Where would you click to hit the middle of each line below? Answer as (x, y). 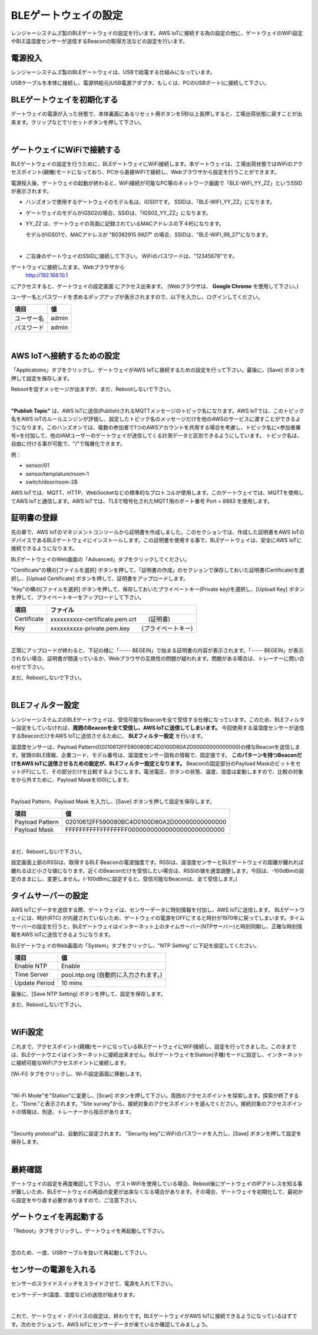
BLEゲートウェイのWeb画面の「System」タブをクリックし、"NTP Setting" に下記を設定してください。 (135, 945)
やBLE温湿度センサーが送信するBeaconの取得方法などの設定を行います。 (100, 41)
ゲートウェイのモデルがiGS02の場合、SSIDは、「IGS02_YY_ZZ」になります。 (118, 213)
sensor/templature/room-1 (57, 474)
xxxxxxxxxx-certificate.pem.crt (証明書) (110, 619)
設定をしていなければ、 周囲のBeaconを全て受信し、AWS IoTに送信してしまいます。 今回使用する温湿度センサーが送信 (160, 728)
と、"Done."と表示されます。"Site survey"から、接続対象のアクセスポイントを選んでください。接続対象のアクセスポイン (157, 1103)
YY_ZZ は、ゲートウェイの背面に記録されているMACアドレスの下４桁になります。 (125, 223)
